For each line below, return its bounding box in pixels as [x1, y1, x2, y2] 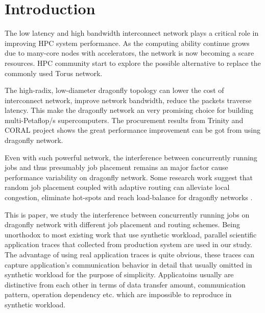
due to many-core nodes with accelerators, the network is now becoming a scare [5, 47, 254, 58]
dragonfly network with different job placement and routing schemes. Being [5, 219, 240, 230]
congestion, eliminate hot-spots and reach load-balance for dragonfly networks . [5, 192, 253, 203]
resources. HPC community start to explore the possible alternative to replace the [5, 57, 261, 68]
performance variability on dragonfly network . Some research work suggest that [5, 172, 253, 182]
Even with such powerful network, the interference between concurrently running [5, 152, 257, 162]
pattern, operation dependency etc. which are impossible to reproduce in [5, 289, 232, 300]
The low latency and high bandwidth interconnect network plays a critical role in [5, 28, 259, 38]
